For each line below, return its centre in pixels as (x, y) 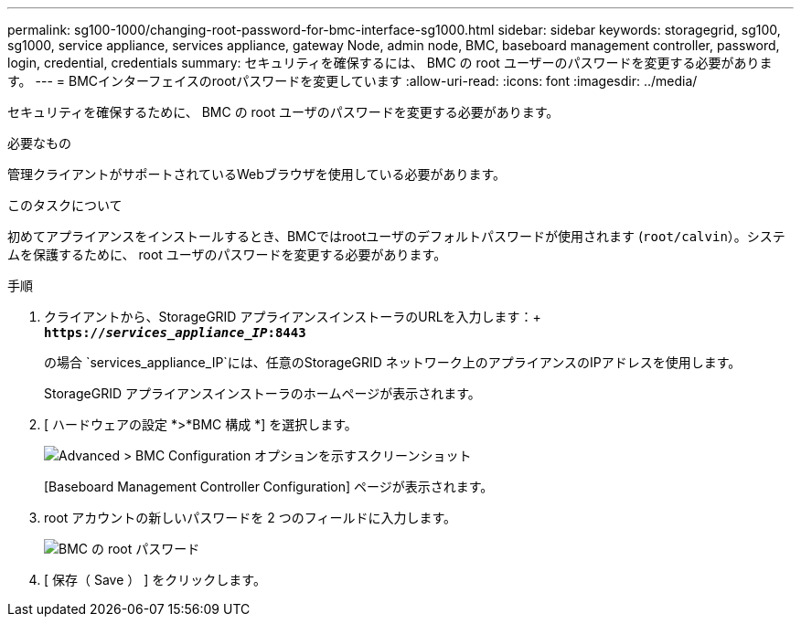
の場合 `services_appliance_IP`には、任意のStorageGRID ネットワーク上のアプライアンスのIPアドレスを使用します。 (393, 362)
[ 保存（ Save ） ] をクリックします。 (155, 580)
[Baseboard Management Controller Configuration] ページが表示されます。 (269, 487)
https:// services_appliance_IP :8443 (175, 333)
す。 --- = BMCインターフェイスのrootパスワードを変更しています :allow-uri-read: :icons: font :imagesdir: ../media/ (352, 81)
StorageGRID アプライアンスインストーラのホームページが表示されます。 (262, 393)
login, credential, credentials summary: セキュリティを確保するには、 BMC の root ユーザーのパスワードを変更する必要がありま (390, 63)
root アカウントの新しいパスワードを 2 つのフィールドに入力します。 (251, 518)
